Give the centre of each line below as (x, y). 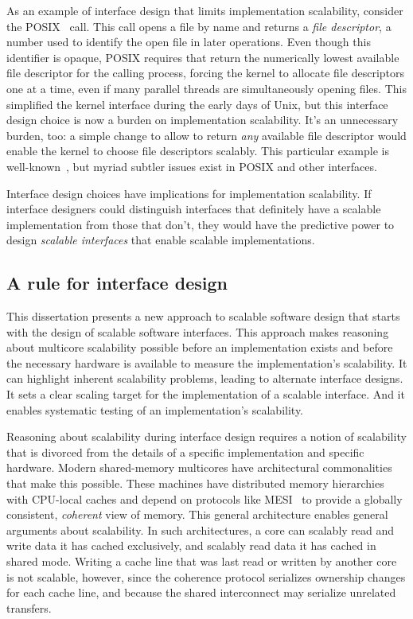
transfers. (29, 607)
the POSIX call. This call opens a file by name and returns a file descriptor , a (199, 26)
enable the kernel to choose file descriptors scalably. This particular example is (198, 151)
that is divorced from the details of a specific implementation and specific (185, 452)
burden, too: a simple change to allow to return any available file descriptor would (206, 135)
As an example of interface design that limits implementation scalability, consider (205, 10)
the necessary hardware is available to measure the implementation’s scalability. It (207, 362)
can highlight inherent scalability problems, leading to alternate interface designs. (205, 378)
